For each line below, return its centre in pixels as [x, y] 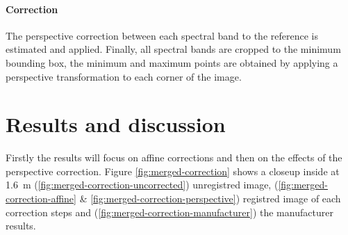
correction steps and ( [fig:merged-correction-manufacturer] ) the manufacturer [169, 212]
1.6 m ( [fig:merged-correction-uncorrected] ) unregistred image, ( [142, 185]
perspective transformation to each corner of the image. [124, 76]
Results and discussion [116, 124]
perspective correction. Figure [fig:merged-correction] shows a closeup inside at [173, 171]
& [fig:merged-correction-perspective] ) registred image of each [210, 198]
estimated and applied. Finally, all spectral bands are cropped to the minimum [173, 49]
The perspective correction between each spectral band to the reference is [162, 35]
